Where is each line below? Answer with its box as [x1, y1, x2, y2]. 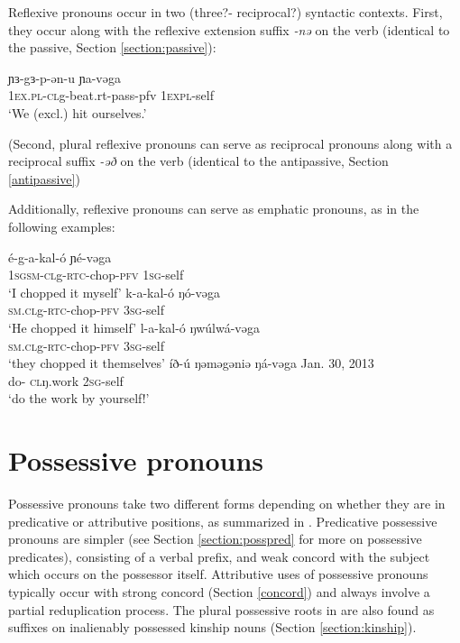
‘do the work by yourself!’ [8, 389, 150, 408]
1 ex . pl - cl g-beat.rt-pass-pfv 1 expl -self [8, 86, 214, 105]
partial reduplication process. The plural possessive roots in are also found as [8, 600, 435, 619]
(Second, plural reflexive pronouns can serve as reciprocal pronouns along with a [8, 133, 453, 152]
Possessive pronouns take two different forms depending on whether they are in [8, 494, 446, 512]
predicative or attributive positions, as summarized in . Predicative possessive [8, 511, 437, 530]
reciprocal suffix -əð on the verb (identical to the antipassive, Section [8, 152, 389, 170]
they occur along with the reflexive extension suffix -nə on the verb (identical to [8, 20, 450, 39]
